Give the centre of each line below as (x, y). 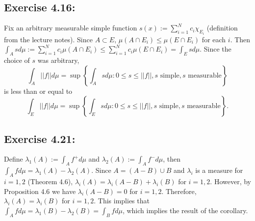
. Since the (216, 49)
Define (13, 159)
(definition (222, 28)
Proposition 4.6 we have (40, 191)
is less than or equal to (38, 91)
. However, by (230, 181)
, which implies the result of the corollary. (185, 210)
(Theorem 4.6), (50, 181)
